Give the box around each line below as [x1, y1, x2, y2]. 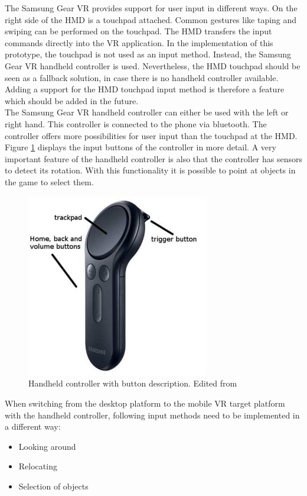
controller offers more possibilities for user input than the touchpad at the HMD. [5, 129, 298, 141]
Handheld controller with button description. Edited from [28, 377, 237, 389]
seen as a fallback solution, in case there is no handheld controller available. [5, 71, 279, 83]
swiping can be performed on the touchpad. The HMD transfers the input [5, 25, 272, 37]
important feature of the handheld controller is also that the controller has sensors [5, 152, 302, 165]
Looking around [18, 440, 76, 452]
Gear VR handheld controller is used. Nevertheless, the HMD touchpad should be [5, 59, 301, 72]
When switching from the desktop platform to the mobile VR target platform [5, 397, 285, 410]
